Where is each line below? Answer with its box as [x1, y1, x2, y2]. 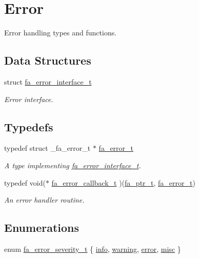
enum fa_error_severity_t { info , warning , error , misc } [4, 243, 181, 254]
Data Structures [4, 52, 91, 68]
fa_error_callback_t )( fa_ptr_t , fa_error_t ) [51, 177, 195, 188]
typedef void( [4, 177, 46, 188]
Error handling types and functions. [4, 27, 117, 38]
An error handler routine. [4, 194, 85, 205]
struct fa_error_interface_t [4, 76, 92, 87]
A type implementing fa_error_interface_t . [4, 160, 141, 170]
